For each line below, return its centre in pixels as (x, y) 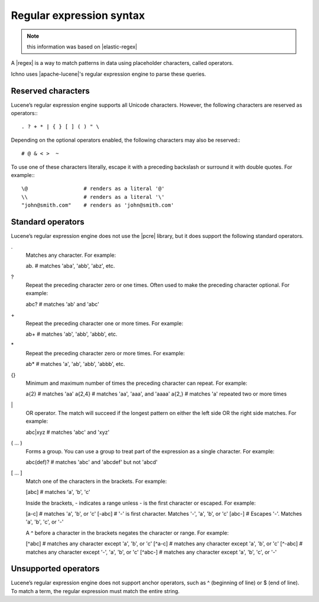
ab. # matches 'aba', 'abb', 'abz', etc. (70, 266)
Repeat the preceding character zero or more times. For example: (105, 353)
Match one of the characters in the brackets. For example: (96, 481)
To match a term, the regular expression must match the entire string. (95, 591)
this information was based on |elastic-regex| (82, 47)
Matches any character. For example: (71, 255)
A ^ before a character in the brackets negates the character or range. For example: (127, 533)
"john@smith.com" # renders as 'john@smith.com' (98, 205)
